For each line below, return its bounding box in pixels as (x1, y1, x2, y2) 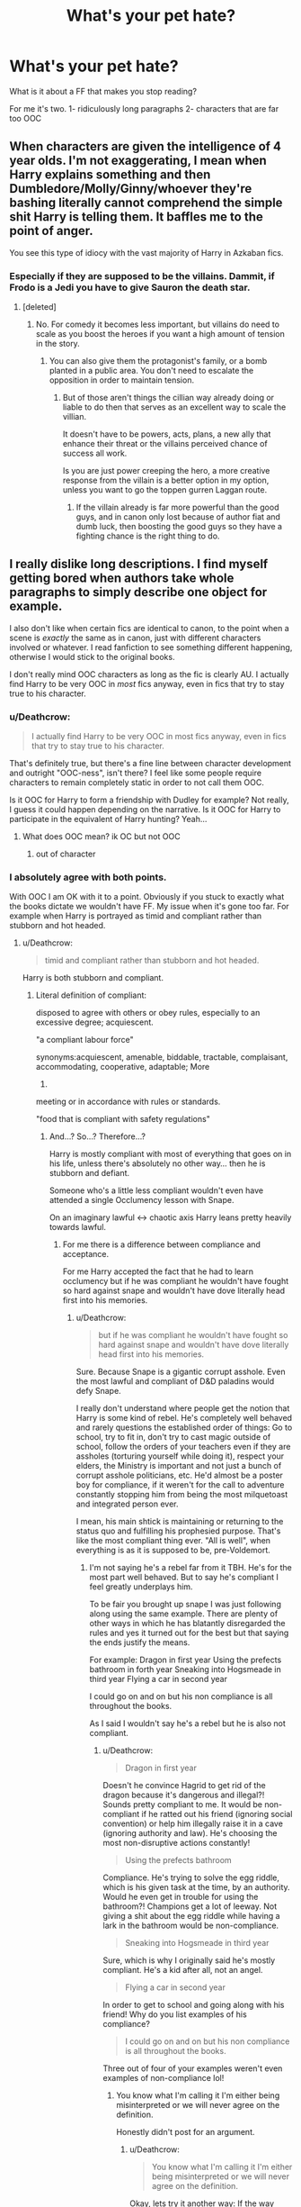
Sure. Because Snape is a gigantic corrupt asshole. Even (75, 1366, 286, 1378)
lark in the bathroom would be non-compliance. (102, 1920, 279, 1931)
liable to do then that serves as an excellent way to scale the (62, 402, 287, 412)
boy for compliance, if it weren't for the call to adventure (75, 1479, 285, 1490)
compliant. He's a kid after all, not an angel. (102, 1965, 263, 1976)
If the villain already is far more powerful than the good (75, 502, 279, 513)
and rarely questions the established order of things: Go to (75, 1422, 293, 1433)
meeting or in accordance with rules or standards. (35, 1096, 221, 1108)
